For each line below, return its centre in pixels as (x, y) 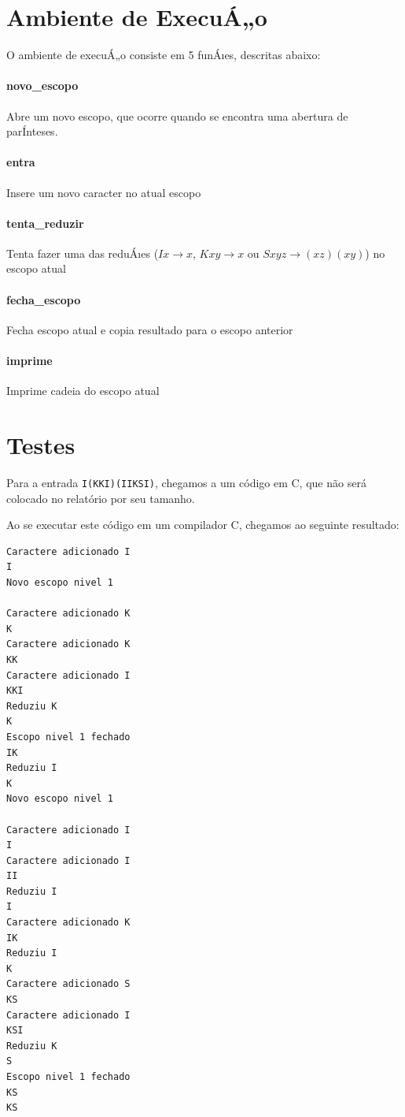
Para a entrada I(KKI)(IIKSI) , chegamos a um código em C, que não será (186, 482)
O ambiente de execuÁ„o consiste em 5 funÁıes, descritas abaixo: (164, 55)
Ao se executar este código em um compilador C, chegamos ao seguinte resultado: (203, 525)
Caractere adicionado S (68, 984)
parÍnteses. (32, 131)
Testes (41, 445)
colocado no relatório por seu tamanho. (101, 498)
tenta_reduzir (45, 223)
